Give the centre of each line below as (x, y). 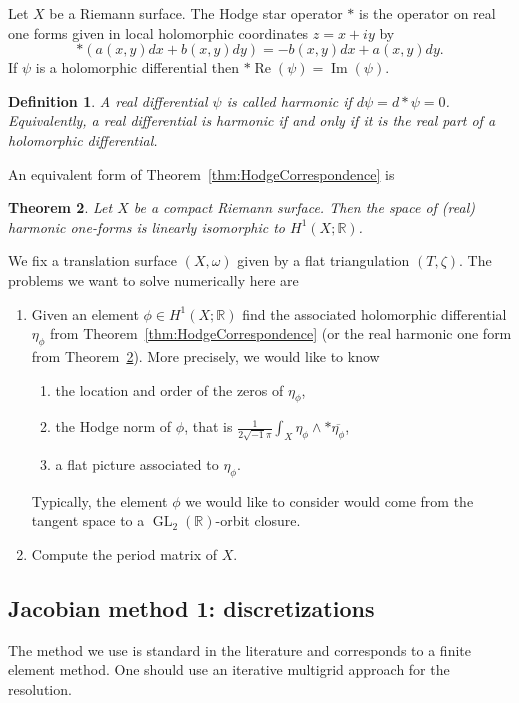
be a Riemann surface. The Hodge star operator (196, 13)
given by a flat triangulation (323, 260)
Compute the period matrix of (124, 554)
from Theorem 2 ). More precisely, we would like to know (205, 355)
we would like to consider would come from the (329, 500)
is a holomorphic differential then (137, 67)
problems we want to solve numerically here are (153, 279)
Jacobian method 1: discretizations (191, 607)
